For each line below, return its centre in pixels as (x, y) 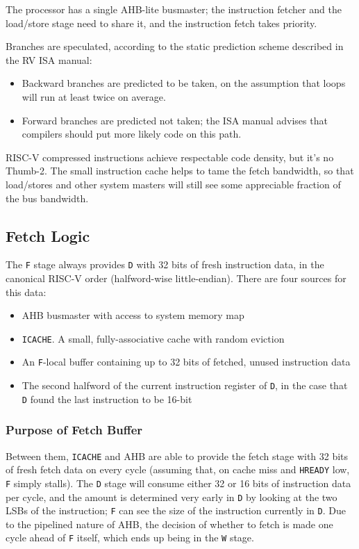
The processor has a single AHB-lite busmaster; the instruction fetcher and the (174, 9)
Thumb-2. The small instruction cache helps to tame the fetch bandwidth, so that (180, 171)
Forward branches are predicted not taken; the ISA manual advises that (175, 120)
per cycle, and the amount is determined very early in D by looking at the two (172, 497)
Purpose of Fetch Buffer (74, 430)
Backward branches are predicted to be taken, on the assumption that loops (184, 83)
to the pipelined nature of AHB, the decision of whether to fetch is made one (169, 524)
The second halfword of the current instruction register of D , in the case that (185, 385)
